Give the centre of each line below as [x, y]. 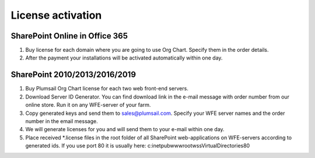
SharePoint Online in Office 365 [69, 36]
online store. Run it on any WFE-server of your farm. [88, 105]
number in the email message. [62, 121]
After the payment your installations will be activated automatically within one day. [124, 58]
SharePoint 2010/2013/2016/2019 [73, 75]
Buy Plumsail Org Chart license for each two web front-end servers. [107, 89]
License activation [56, 15]
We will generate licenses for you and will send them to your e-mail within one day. [125, 129]
